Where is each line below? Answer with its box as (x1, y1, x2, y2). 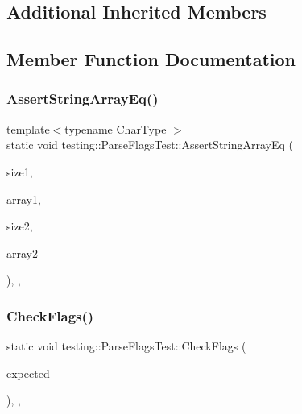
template (6, 120, 50, 137)
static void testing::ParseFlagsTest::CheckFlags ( (6, 337, 246, 354)
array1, (6, 190, 41, 207)
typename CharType (64, 120, 167, 137)
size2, (6, 217, 33, 234)
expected (6, 364, 50, 381)
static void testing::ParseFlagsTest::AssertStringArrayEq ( (6, 136, 294, 153)
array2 (6, 244, 38, 261)
